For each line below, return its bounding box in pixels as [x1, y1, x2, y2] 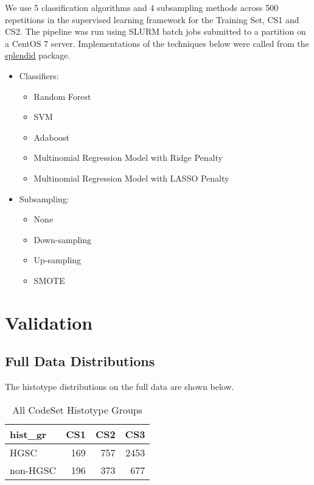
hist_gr [10, 427, 47, 441]
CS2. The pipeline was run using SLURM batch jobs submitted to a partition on [5, 25, 306, 38]
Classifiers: [19, 69, 59, 82]
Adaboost [33, 130, 70, 143]
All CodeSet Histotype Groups [12, 402, 143, 417]
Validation [5, 310, 93, 335]
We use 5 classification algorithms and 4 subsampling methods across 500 [5, 1, 279, 13]
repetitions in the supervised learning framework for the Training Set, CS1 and [5, 13, 299, 26]
